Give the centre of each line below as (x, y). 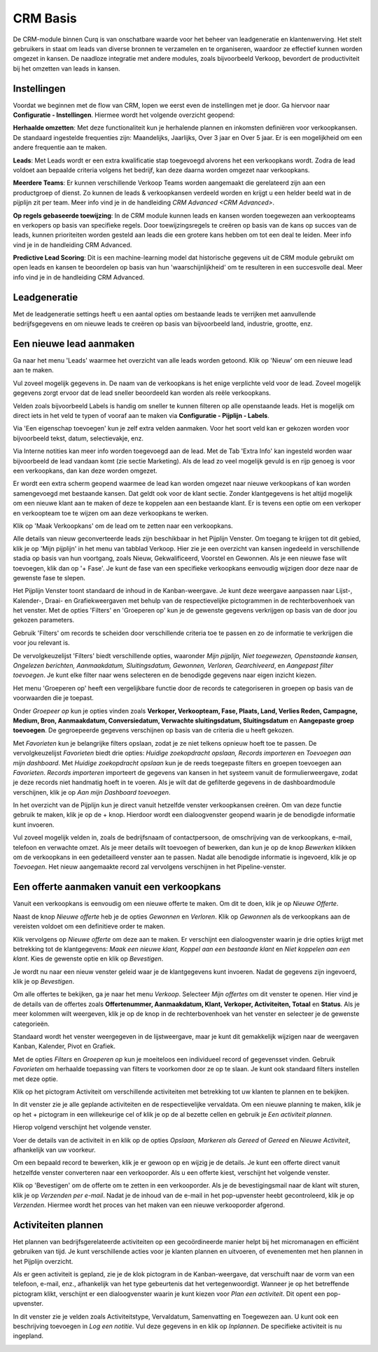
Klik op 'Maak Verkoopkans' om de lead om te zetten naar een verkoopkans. (123, 526)
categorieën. (31, 1024)
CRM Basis (45, 18)
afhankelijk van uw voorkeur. (54, 1150)
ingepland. (28, 1336)
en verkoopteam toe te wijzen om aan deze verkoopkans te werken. (111, 513)
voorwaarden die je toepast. (54, 698)
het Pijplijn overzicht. (43, 1261)
